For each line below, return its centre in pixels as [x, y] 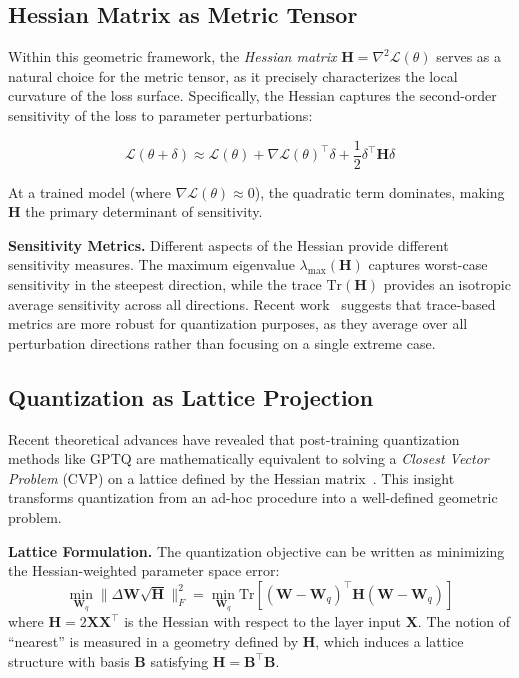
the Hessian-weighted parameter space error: [144, 570]
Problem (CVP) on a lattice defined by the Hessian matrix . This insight [231, 477]
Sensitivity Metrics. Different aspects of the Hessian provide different [228, 244]
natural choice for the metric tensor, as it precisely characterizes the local [233, 75]
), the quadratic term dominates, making [379, 191]
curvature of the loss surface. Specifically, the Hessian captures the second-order [252, 95]
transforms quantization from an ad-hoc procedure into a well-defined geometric [253, 497]
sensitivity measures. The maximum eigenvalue [151, 264]
